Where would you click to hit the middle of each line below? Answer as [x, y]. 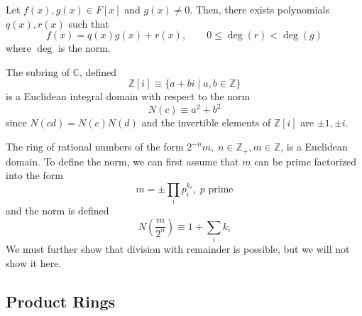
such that [89, 23]
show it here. [34, 262]
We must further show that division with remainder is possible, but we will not [178, 249]
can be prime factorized [306, 161]
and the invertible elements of [206, 122]
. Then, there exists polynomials [260, 9]
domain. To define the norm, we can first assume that [122, 161]
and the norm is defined [57, 211]
